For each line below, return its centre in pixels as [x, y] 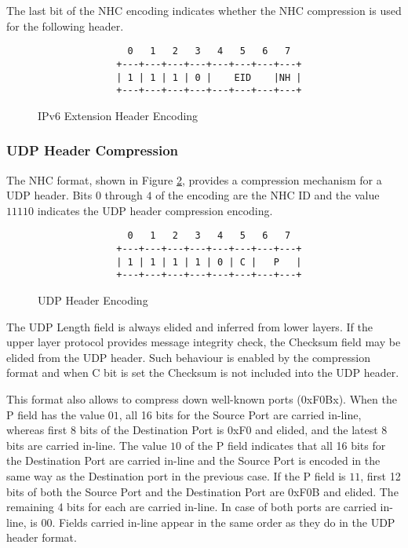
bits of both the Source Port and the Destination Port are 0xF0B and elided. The [202, 491]
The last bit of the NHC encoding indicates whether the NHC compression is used [204, 10]
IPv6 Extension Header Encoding [118, 115]
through [124, 195]
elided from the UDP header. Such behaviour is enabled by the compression [188, 357]
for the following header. [65, 26]
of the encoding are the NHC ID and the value [268, 195]
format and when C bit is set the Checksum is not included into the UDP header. [203, 373]
